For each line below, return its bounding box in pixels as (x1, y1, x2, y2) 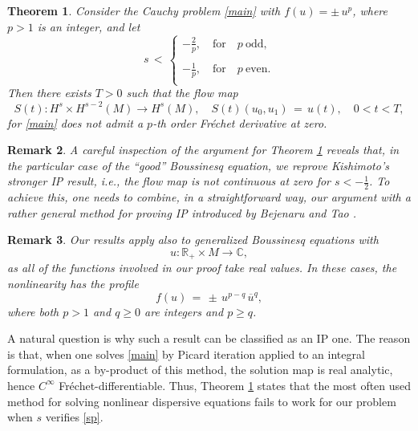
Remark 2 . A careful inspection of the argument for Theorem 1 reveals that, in (7, 141, 400, 158)
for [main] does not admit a (7, 114, 144, 131)
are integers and (144, 303, 224, 319)
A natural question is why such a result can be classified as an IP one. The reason (7, 330, 411, 347)
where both (7, 303, 59, 319)
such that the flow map (126, 84, 238, 101)
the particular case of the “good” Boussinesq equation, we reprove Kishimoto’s (7, 157, 389, 173)
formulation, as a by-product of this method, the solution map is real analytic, (7, 361, 393, 378)
